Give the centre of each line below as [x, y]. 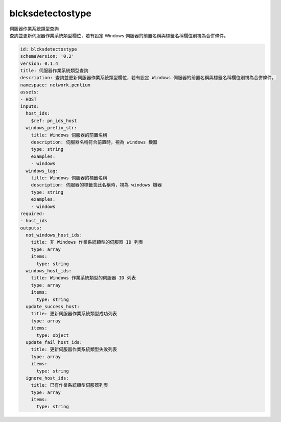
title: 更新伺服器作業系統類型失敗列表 [74, 349]
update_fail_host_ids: [54, 342]
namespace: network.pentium [55, 85]
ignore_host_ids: [47, 378]
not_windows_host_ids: [54, 235]
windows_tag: [42, 171]
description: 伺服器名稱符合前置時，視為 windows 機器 [94, 142]
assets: [30, 92]
